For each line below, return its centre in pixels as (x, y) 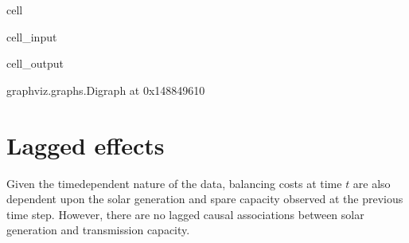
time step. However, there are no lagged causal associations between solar (185, 214)
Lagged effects (86, 145)
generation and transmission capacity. (98, 230)
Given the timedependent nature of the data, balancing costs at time (174, 183)
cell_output (35, 63)
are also (372, 183)
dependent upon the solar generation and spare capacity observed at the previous (205, 199)
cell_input (32, 36)
